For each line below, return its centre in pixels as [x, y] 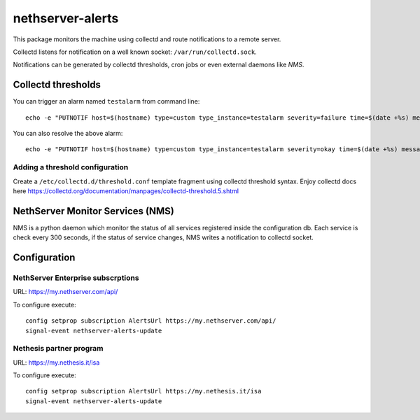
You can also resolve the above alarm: [68, 134]
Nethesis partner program [58, 349]
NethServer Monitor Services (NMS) [93, 211]
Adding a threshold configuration [71, 167]
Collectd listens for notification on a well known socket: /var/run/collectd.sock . [135, 52]
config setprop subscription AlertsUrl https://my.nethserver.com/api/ [151, 321]
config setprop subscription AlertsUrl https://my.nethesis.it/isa [143, 391]
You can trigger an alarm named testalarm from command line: [106, 101]
